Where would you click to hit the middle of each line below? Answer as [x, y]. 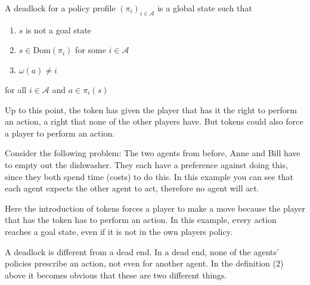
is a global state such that [205, 8]
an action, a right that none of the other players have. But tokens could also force [154, 121]
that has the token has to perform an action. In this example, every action [141, 220]
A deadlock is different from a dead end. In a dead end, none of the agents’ [142, 251]
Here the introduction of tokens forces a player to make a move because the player [155, 208]
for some [91, 50]
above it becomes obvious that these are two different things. [116, 275]
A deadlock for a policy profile [60, 8]
